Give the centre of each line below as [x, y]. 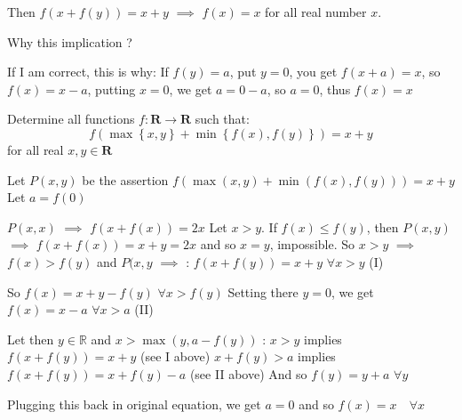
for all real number [316, 12]
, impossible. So [312, 244]
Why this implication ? [70, 41]
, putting [112, 89]
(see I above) [175, 356]
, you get [313, 72]
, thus [335, 89]
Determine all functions [71, 119]
